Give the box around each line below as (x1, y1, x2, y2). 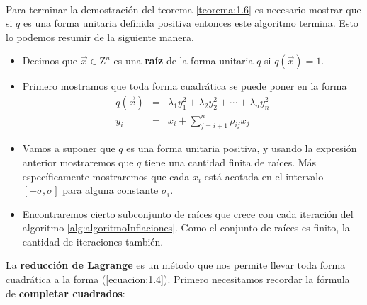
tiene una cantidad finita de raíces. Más (145, 154, 317, 169)
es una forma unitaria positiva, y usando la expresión (126, 141, 357, 156)
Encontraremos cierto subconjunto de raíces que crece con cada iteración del (22, 206, 354, 221)
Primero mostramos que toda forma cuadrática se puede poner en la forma (22, 79, 347, 93)
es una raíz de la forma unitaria (113, 53, 254, 68)
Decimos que (22, 53, 78, 68)
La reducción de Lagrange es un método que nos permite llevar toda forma (6, 258, 346, 272)
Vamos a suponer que (22, 141, 115, 156)
